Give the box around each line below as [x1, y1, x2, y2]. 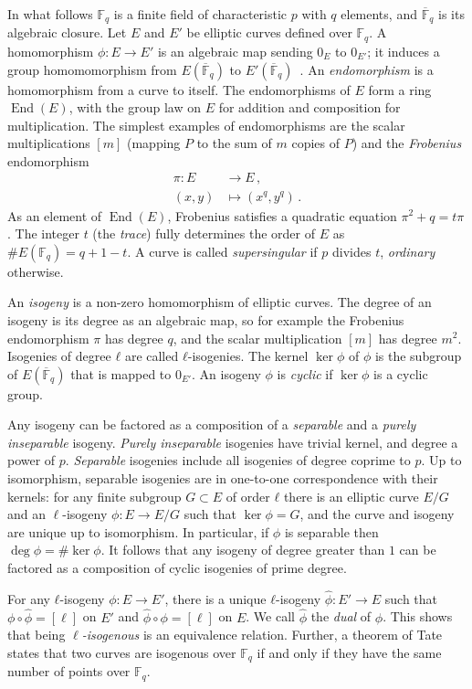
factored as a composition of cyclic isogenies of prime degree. [7, 558, 347, 578]
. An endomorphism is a [299, 59, 434, 79]
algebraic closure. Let [7, 23, 127, 42]
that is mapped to [70, 364, 172, 383]
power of [7, 450, 56, 470]
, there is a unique [164, 588, 267, 608]
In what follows [7, 5, 93, 23]
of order [226, 486, 270, 505]
